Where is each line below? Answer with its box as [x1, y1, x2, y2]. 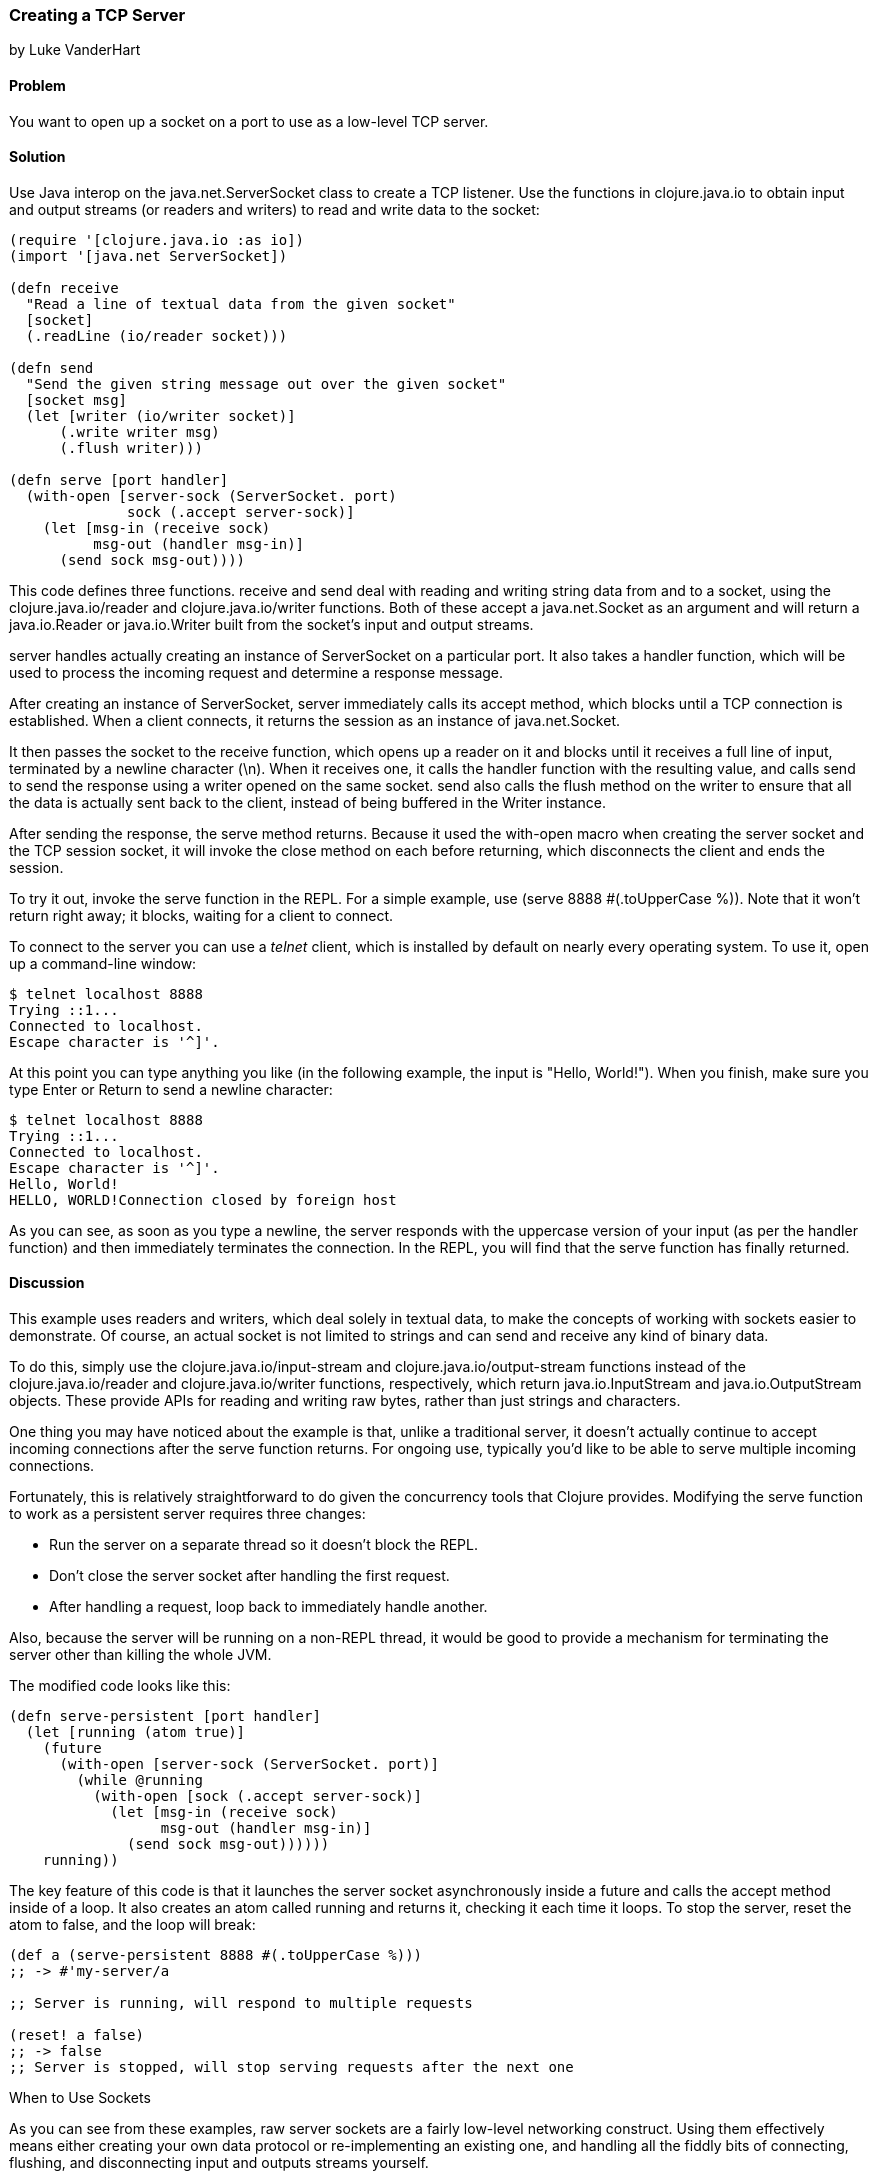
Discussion [9, 1274, 85, 1292]
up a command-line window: [9, 954, 197, 972]
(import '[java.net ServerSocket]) [9, 247, 288, 264]
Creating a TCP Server [9, 5, 186, 25]
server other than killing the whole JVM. [9, 1646, 272, 1664]
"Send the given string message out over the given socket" [25, 375, 507, 392]
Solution [9, 148, 66, 166]
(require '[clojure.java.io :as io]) [9, 231, 305, 248]
